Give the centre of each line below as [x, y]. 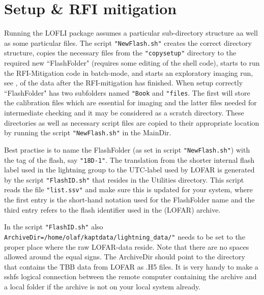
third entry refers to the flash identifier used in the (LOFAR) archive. [112, 209]
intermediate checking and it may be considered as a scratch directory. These [124, 113]
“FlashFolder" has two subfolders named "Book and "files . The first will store [127, 92]
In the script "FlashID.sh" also [54, 227]
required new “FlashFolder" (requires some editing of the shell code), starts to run [132, 63]
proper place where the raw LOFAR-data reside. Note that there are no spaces [127, 246]
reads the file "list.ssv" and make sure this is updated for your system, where [128, 189]
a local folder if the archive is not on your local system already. [102, 286]
